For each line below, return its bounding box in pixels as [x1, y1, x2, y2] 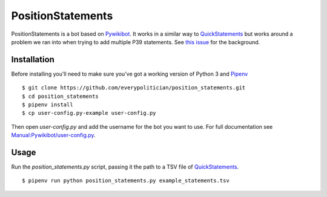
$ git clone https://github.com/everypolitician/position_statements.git [22, 85, 246, 91]
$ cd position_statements [22, 92, 99, 100]
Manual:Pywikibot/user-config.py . [11, 132, 96, 139]
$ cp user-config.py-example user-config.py [22, 109, 157, 117]
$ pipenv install [22, 102, 73, 108]
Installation [11, 54, 54, 65]
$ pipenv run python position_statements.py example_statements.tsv [22, 177, 230, 184]
